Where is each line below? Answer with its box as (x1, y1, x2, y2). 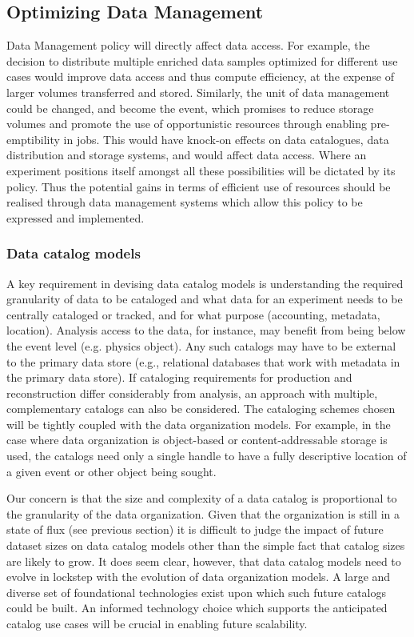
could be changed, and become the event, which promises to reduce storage (6, 99, 374, 116)
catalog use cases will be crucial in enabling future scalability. (6, 615, 308, 632)
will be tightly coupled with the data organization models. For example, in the (6, 415, 391, 432)
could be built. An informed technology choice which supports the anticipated (6, 599, 388, 616)
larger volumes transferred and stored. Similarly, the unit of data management (6, 83, 390, 100)
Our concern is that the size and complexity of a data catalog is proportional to (6, 490, 397, 507)
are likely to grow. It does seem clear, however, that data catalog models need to (6, 552, 401, 569)
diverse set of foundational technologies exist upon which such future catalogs (6, 583, 386, 600)
